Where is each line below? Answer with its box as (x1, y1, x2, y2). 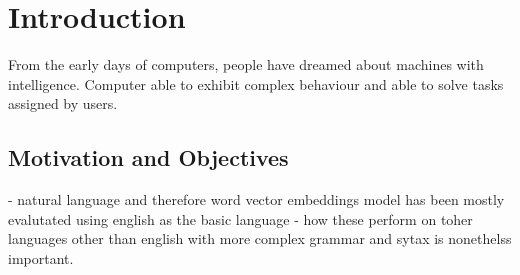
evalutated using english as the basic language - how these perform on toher (8, 208, 473, 229)
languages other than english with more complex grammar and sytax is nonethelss (8, 228, 512, 249)
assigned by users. (8, 93, 118, 114)
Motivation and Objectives (8, 142, 289, 173)
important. (8, 247, 74, 268)
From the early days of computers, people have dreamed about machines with (8, 54, 484, 75)
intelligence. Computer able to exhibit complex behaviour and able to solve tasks (8, 73, 504, 94)
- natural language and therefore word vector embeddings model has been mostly (8, 189, 505, 210)
